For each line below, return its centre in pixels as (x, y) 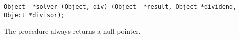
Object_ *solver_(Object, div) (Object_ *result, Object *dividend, (120, 7)
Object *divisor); (34, 15)
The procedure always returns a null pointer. (72, 31)
